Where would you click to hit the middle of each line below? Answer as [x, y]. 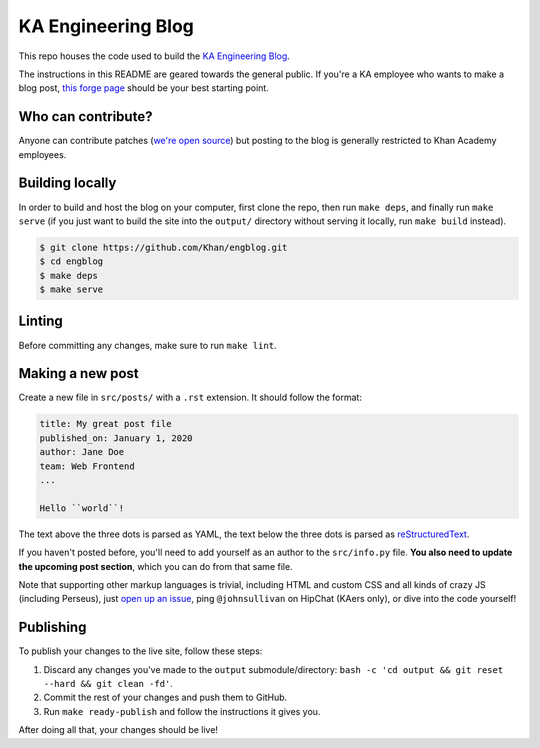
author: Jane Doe [82, 452]
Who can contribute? [85, 116]
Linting [41, 321]
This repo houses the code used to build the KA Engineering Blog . [154, 56]
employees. [42, 154]
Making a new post [78, 373]
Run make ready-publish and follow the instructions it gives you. [182, 711]
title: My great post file [105, 424]
